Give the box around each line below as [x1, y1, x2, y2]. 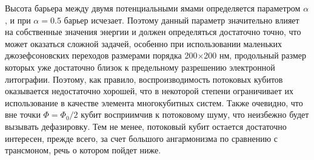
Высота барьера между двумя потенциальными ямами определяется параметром [5, 2, 301, 14]
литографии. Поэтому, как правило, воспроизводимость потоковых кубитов [5, 72, 283, 85]
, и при [5, 13, 31, 26]
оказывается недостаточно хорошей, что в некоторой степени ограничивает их [5, 85, 293, 97]
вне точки [5, 108, 41, 121]
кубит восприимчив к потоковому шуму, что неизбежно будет [81, 108, 309, 121]
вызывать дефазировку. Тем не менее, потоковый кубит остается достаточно [5, 120, 287, 132]
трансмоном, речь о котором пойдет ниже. [5, 144, 161, 156]
